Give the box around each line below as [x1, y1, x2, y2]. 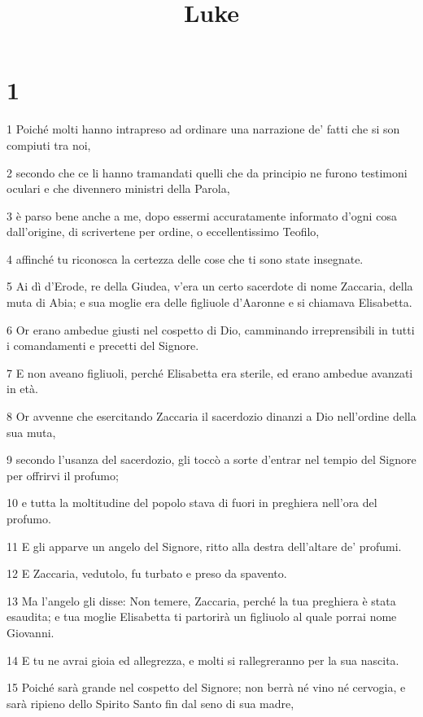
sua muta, [7, 423, 56, 440]
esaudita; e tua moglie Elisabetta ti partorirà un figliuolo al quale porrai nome [7, 608, 397, 625]
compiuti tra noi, [7, 136, 91, 153]
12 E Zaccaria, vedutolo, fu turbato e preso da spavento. [7, 565, 287, 582]
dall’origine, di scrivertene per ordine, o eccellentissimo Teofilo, [7, 223, 320, 240]
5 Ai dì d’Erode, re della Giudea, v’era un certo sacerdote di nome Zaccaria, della [7, 278, 413, 295]
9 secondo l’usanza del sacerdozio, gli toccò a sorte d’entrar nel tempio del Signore [7, 451, 416, 468]
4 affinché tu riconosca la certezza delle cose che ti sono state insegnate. [7, 250, 364, 267]
